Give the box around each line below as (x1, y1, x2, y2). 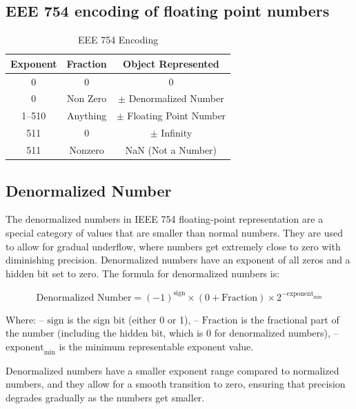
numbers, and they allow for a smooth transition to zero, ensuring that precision (6, 377, 346, 391)
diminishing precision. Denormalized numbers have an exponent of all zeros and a (6, 252, 350, 267)
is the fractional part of (241, 312, 339, 326)
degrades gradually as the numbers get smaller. (6, 390, 205, 404)
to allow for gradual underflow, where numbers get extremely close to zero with (6, 239, 341, 253)
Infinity (161, 126, 192, 140)
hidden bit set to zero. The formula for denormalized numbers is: (6, 266, 280, 280)
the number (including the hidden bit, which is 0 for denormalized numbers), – (6, 326, 339, 340)
